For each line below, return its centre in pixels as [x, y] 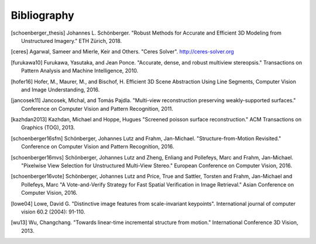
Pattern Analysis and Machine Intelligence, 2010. [80, 71]
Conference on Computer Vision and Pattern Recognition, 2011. [97, 109]
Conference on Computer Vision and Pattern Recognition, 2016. [98, 147]
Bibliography [42, 15]
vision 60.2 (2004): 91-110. [53, 212]
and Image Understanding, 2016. [61, 89]
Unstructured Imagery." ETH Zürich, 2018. [72, 40]
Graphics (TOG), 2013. [48, 128]
